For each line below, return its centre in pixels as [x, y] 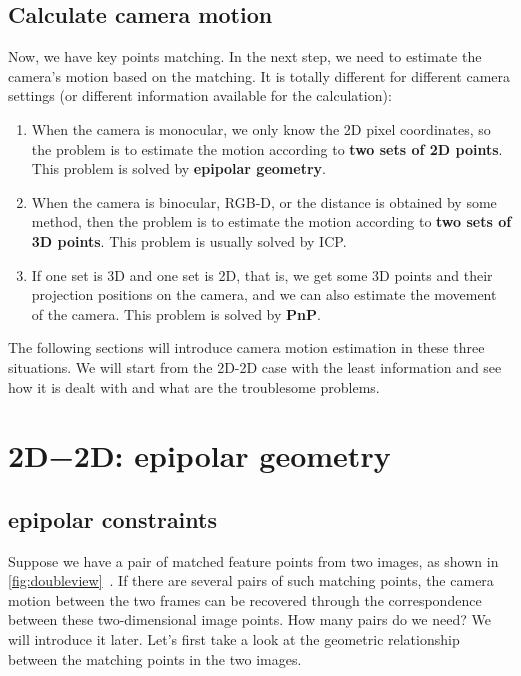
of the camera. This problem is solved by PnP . [176, 313]
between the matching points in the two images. [155, 658]
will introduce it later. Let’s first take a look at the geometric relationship [234, 639]
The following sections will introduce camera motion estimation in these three [246, 347]
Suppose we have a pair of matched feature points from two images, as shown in [253, 560]
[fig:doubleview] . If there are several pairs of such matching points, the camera [251, 580]
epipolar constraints [112, 518]
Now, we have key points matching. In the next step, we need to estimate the [245, 56]
